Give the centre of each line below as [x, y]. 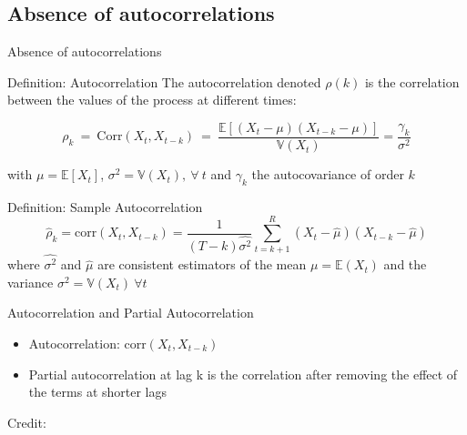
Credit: [27, 422]
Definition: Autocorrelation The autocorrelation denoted [164, 81]
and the [405, 264]
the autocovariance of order [328, 174]
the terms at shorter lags [98, 392]
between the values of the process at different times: [152, 100]
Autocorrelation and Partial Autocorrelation [131, 313]
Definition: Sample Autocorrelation [105, 206]
